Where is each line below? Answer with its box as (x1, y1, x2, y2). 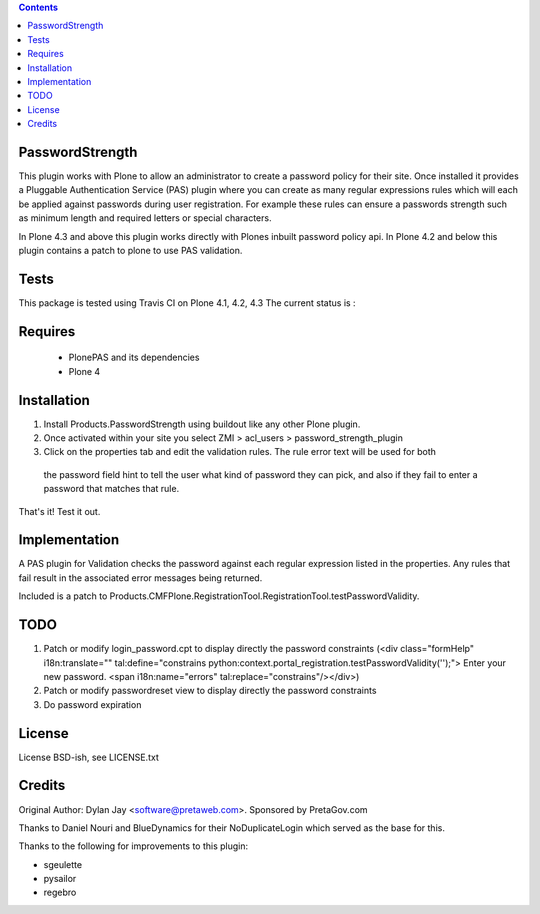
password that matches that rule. (43, 483, 180, 495)
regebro (43, 886, 77, 899)
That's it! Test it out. (18, 505, 101, 517)
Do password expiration (43, 698, 142, 710)
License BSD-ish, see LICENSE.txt (18, 751, 159, 763)
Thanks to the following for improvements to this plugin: (18, 840, 249, 852)
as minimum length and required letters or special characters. (18, 212, 272, 224)
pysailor (43, 873, 77, 885)
